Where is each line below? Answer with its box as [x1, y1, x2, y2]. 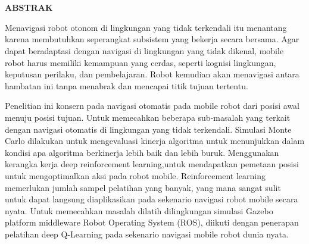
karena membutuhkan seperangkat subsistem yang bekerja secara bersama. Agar [5, 33, 299, 45]
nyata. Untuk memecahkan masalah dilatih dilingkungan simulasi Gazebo [5, 204, 273, 217]
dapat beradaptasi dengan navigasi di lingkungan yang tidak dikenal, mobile [5, 44, 284, 57]
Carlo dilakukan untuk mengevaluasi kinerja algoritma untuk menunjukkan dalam [5, 134, 305, 147]
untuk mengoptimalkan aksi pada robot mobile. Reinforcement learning [5, 169, 266, 182]
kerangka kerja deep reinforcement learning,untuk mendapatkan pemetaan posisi [5, 158, 299, 170]
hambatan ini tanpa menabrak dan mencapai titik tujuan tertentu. [5, 79, 248, 92]
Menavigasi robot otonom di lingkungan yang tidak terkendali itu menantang [5, 21, 287, 33]
